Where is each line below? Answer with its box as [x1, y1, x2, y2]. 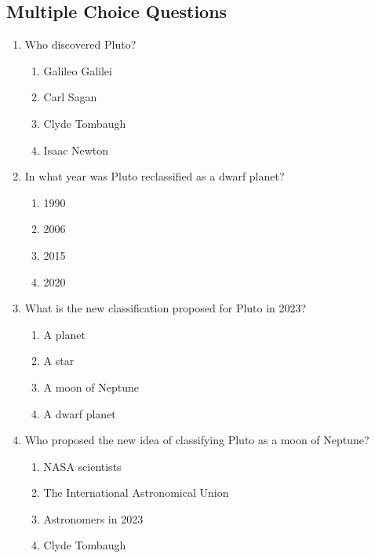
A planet [43, 326, 86, 342]
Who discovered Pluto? [24, 36, 137, 53]
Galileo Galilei [43, 62, 112, 78]
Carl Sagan [43, 89, 97, 105]
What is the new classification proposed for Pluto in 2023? [24, 300, 307, 316]
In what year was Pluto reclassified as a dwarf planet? [24, 168, 285, 184]
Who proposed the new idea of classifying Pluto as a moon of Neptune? [24, 432, 370, 448]
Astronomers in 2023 [43, 510, 144, 527]
